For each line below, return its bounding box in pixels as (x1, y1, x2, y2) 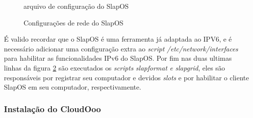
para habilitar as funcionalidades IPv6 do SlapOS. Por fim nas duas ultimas (4, 53, 232, 63)
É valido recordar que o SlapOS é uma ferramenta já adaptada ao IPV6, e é (4, 34, 232, 44)
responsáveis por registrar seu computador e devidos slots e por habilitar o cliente (4, 72, 249, 82)
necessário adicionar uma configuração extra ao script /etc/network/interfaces (4, 43, 238, 53)
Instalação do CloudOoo (4, 102, 101, 115)
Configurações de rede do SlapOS (24, 17, 124, 27)
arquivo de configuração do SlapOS (24, 1, 129, 11)
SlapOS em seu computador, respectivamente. (4, 82, 141, 92)
